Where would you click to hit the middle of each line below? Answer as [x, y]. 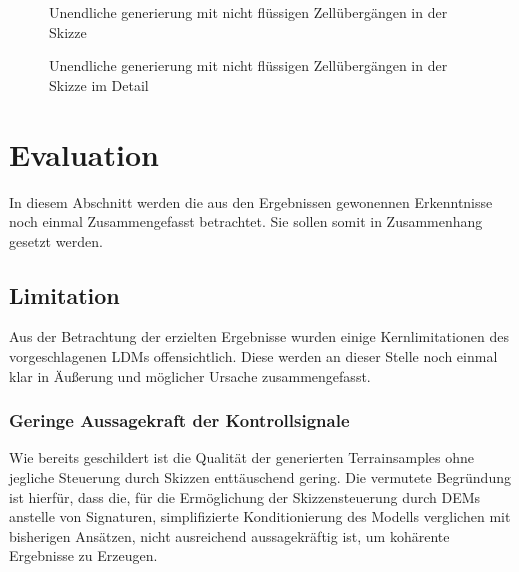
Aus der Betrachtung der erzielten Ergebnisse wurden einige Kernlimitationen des [259, 336]
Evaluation [84, 153]
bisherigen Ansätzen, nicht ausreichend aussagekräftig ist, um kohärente [229, 535]
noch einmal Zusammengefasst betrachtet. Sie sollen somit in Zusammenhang [246, 221]
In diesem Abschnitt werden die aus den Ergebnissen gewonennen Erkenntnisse [251, 201]
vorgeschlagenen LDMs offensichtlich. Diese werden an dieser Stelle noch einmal [253, 356]
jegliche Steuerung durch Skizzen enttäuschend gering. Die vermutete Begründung [260, 477]
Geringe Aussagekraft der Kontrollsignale [179, 420]
